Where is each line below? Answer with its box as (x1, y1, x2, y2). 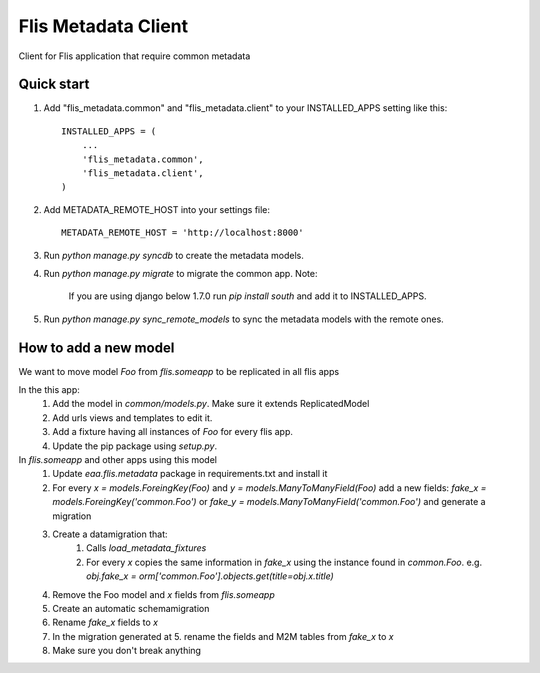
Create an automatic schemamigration (52, 602, 210, 614)
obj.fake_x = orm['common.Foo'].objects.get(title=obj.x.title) (86, 570, 334, 582)
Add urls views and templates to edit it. (52, 411, 213, 424)
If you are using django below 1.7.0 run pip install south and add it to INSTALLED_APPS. (68, 290, 427, 302)
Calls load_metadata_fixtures (86, 542, 207, 554)
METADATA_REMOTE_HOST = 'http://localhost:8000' (61, 227, 304, 239)
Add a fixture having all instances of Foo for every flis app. (52, 426, 294, 438)
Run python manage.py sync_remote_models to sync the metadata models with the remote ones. (43, 313, 444, 325)
